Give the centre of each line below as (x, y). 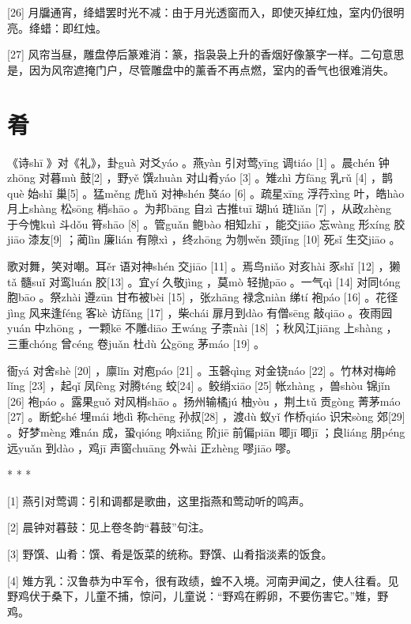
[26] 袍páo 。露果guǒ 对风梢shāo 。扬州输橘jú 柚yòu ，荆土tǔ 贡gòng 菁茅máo (204, 401)
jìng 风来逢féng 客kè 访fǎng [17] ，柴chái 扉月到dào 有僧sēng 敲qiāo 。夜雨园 (200, 312)
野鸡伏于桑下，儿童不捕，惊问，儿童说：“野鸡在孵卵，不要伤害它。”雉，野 (198, 596)
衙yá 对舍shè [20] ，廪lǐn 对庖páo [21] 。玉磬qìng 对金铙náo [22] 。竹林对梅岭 (202, 370)
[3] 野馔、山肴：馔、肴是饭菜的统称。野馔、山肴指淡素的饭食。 (170, 553)
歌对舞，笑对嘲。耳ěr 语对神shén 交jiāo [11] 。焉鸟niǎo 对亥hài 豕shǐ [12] (191, 266)
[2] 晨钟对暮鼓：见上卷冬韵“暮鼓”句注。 (109, 527)
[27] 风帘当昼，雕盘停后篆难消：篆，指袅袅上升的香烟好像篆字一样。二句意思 (206, 54)
